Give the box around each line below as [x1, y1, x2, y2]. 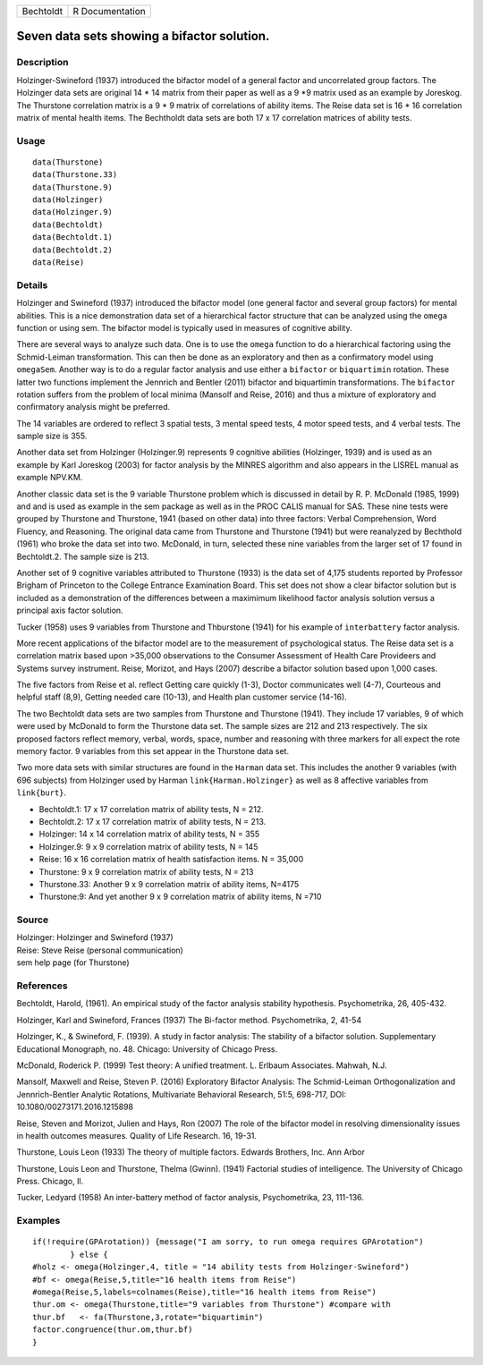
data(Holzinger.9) [32, 207, 114, 217]
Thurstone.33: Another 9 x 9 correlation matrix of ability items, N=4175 [38, 878, 300, 889]
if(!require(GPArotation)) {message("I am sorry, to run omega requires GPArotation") [32, 1237, 424, 1247]
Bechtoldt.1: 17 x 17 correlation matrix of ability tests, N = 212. [38, 803, 264, 814]
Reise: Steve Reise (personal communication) [16, 945, 183, 955]
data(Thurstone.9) [32, 182, 114, 192]
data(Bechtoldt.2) [32, 244, 114, 255]
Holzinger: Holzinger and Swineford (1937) [16, 932, 174, 943]
